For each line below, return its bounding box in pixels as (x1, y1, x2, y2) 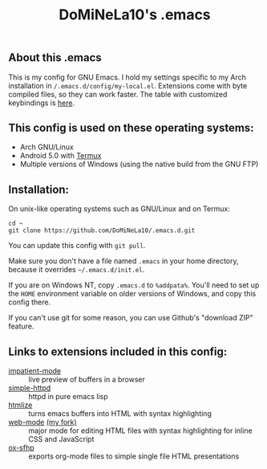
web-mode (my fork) (8, 418, 78, 427)
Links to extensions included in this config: (8, 345, 228, 358)
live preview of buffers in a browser (28, 375, 146, 385)
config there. (8, 297, 51, 307)
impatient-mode (8, 366, 62, 376)
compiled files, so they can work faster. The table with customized (8, 89, 228, 99)
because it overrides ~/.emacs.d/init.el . (8, 265, 145, 275)
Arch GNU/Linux (19, 142, 74, 152)
